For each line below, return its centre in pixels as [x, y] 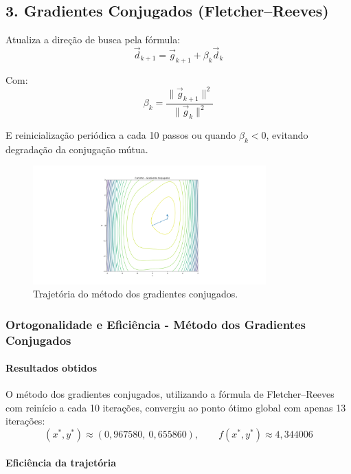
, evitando [287, 134]
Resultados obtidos [52, 368]
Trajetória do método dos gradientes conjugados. [136, 294]
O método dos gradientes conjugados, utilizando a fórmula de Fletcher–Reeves [170, 394]
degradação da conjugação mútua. [77, 149]
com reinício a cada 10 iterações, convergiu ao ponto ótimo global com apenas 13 [176, 407]
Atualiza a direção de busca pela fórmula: [93, 39]
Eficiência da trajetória [61, 462]
